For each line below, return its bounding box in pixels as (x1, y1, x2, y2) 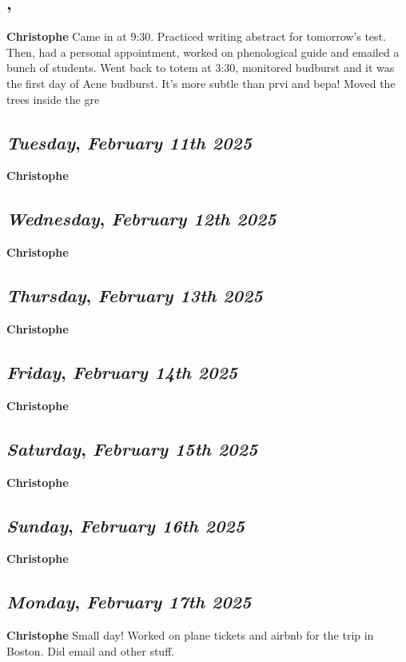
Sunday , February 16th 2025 (6, 512, 245, 537)
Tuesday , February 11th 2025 (6, 130, 253, 154)
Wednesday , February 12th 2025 (6, 206, 277, 231)
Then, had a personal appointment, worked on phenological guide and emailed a (6, 43, 400, 60)
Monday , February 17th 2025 (6, 589, 252, 614)
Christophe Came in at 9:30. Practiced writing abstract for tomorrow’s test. (6, 28, 386, 45)
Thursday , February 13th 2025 (6, 283, 263, 308)
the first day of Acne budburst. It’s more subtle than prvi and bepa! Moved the (6, 74, 396, 91)
